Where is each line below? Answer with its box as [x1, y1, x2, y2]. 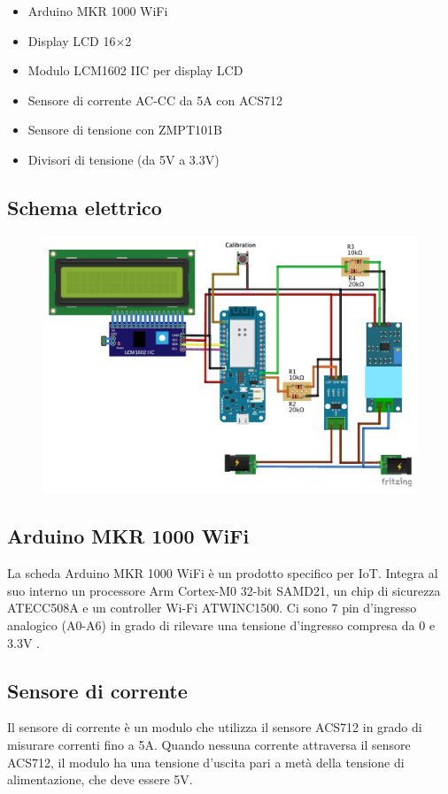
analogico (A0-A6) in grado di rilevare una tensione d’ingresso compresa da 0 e [7, 616, 436, 635]
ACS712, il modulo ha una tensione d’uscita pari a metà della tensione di [7, 752, 405, 771]
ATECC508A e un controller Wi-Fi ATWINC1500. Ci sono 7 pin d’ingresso [7, 598, 417, 617]
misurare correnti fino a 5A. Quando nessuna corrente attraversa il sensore [7, 736, 411, 753]
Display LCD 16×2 [27, 31, 132, 50]
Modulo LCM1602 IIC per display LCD [27, 61, 243, 80]
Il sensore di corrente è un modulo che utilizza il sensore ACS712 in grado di [7, 718, 422, 736]
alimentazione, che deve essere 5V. [7, 770, 193, 789]
